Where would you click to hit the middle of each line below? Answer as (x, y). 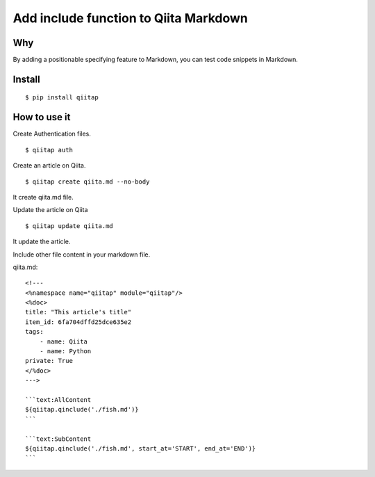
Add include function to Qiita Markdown (130, 18)
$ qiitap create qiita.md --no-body (87, 181)
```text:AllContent (58, 399)
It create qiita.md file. (43, 197)
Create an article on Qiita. (49, 165)
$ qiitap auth (49, 150)
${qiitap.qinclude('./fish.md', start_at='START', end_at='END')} (141, 448)
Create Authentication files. (52, 134)
